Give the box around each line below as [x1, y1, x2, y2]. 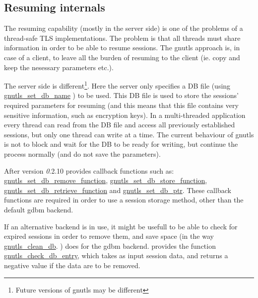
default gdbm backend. [4, 204, 73, 214]
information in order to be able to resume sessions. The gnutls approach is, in [4, 42, 240, 53]
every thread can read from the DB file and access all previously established [4, 119, 235, 130]
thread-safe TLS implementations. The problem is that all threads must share [4, 32, 241, 43]
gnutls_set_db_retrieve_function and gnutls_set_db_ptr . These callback [4, 185, 231, 195]
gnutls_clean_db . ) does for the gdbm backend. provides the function [4, 240, 216, 251]
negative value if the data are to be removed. [4, 260, 140, 270]
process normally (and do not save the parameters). [4, 148, 161, 159]
